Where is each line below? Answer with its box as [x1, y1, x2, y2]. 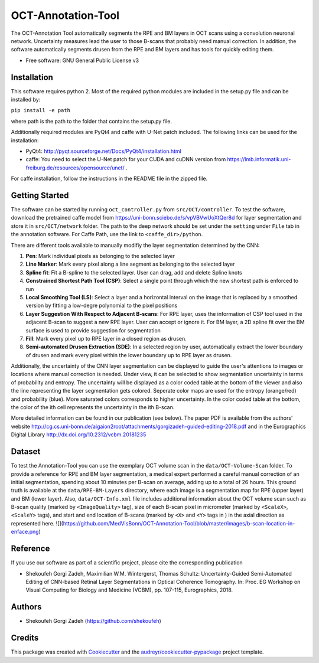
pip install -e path [11, 107, 71, 114]
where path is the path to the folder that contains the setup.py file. [11, 117, 172, 125]
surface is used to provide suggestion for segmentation [25, 326, 161, 334]
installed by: [11, 96, 41, 103]
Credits [11, 633, 39, 643]
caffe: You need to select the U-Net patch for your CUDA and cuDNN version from [25, 156, 226, 163]
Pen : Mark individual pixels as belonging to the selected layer [25, 253, 175, 259]
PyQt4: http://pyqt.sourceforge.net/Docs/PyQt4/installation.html [25, 148, 181, 155]
